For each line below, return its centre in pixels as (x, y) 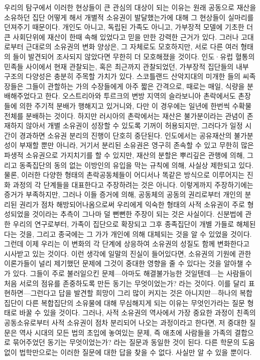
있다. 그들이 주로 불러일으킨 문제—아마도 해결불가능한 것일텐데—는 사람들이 (133, 273)
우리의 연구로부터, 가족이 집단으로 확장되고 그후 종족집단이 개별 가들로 (123, 224)
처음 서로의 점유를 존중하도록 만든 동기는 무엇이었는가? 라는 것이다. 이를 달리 (125, 283)
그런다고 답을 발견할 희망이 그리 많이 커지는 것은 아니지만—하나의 (134, 293)
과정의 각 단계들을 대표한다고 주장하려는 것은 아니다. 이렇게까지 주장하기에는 (133, 184)
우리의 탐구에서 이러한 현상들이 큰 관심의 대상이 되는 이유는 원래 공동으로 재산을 (130, 7)
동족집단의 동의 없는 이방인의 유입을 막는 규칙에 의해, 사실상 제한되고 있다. (136, 165)
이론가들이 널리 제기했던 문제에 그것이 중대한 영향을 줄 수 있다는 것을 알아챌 (124, 263)
